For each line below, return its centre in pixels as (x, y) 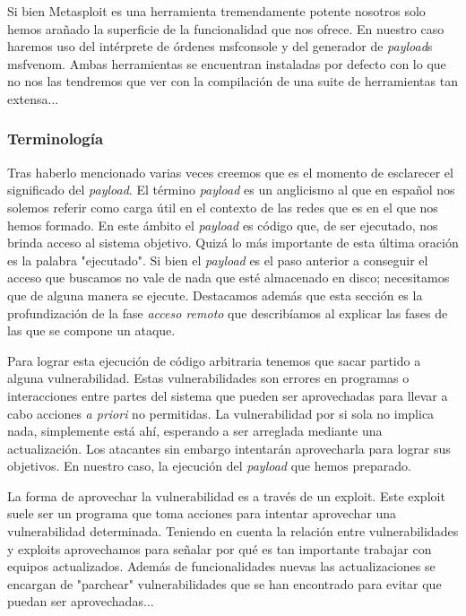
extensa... (33, 98)
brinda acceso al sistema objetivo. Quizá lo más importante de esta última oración (233, 243)
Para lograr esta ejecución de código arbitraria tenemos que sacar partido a (214, 360)
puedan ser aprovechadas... (81, 601)
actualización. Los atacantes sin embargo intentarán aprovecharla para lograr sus (229, 448)
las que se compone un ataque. (91, 330)
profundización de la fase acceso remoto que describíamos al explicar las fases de (228, 312)
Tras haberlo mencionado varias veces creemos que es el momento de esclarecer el (230, 172)
